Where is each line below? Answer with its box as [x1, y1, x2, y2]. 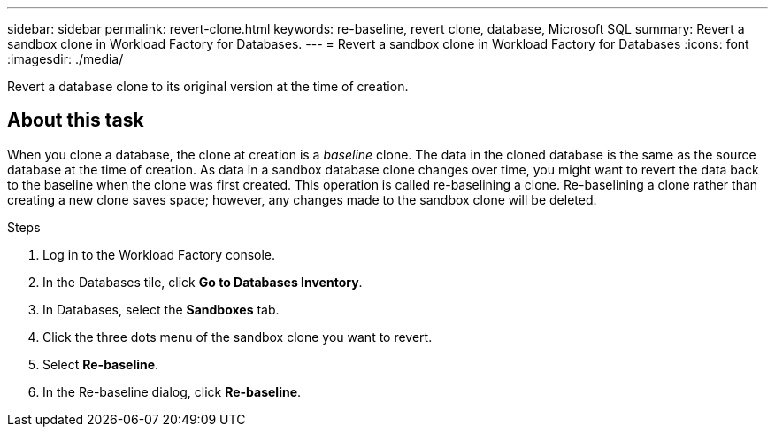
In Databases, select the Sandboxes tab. [42, 301, 280, 317]
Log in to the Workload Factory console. [42, 246, 276, 262]
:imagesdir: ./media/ [7, 51, 124, 66]
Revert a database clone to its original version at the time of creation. [7, 79, 409, 94]
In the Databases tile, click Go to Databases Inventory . [42, 274, 363, 290]
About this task [7, 109, 144, 132]
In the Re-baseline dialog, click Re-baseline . [42, 384, 302, 399]
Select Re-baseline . [42, 356, 159, 372]
